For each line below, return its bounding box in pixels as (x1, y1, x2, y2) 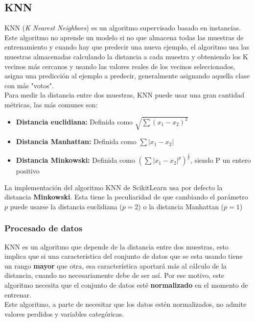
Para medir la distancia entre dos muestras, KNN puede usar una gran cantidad (4, 90, 245, 100)
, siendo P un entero (190, 155, 251, 165)
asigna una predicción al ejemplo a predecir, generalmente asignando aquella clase (4, 71, 250, 81)
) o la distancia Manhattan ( (138, 201, 224, 211)
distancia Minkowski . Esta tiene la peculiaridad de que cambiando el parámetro (4, 192, 248, 202)
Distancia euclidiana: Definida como (16, 116, 133, 126)
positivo (16, 166, 40, 176)
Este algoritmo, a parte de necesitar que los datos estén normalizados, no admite (4, 299, 247, 309)
